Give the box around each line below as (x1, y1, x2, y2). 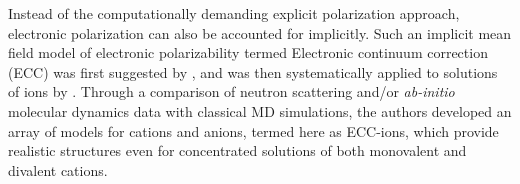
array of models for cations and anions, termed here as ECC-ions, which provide (8, 120, 499, 141)
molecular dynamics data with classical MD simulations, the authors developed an (8, 100, 512, 121)
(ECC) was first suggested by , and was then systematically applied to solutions (8, 61, 498, 82)
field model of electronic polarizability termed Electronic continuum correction (8, 42, 488, 63)
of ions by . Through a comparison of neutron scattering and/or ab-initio (8, 81, 455, 102)
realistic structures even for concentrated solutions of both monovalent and (8, 140, 467, 161)
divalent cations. (8, 159, 108, 180)
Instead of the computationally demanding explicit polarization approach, (8, 3, 460, 23)
